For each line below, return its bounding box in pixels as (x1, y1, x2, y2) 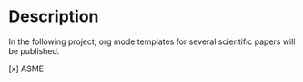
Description (8, 6, 99, 27)
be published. (8, 45, 60, 56)
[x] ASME (8, 63, 45, 74)
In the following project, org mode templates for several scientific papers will (8, 36, 296, 47)
